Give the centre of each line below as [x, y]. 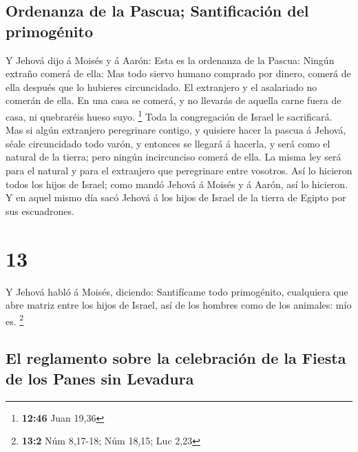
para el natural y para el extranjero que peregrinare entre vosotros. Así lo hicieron [179, 170]
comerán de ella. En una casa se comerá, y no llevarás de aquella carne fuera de [173, 100]
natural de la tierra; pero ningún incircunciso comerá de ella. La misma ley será [173, 157]
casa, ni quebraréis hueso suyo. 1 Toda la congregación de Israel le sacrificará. [169, 115]
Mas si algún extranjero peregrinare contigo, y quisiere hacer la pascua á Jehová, [176, 130]
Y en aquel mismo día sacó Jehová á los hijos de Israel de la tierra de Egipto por [176, 197]
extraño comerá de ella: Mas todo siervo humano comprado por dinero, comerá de [178, 73]
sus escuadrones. [40, 210]
